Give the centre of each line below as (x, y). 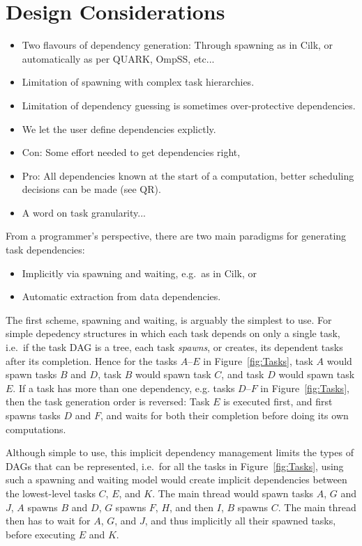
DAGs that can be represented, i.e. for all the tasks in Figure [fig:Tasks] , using (175, 466)
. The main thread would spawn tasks (233, 493)
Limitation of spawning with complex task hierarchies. (138, 82)
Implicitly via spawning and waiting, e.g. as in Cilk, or (139, 273)
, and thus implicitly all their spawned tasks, (240, 521)
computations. (36, 429)
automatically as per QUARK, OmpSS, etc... (118, 58)
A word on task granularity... (84, 212)
